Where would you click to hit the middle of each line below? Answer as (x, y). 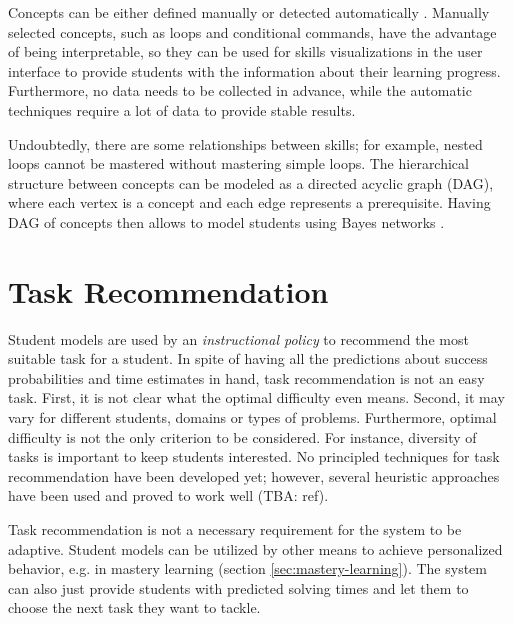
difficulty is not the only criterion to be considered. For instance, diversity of (242, 436)
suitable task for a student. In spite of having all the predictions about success (248, 358)
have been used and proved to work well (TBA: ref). (168, 495)
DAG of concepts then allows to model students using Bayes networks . (226, 221)
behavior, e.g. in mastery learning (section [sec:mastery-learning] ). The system (247, 568)
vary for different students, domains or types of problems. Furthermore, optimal (252, 417)
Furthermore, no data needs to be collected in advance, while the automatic (240, 90)
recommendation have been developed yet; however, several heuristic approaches (254, 475)
